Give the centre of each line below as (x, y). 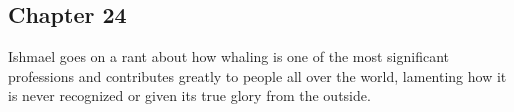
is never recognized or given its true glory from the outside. (189, 95)
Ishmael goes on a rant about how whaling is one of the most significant (229, 56)
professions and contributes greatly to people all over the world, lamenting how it (257, 75)
